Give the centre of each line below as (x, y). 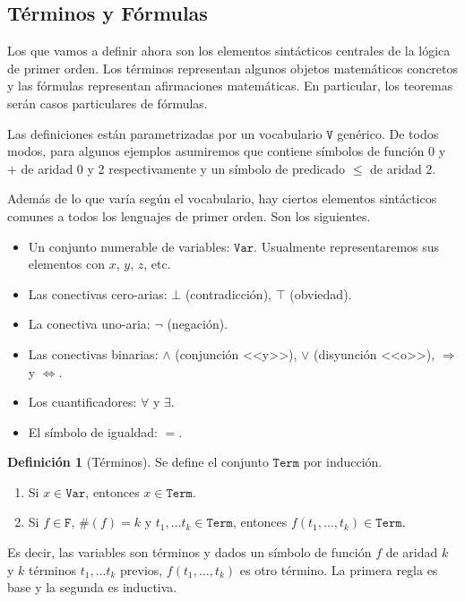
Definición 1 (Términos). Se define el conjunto (138, 462)
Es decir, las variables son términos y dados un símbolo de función (189, 552)
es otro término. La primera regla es (339, 569)
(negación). (198, 324)
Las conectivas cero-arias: (98, 293)
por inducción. (343, 462)
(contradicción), (228, 293)
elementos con (67, 264)
